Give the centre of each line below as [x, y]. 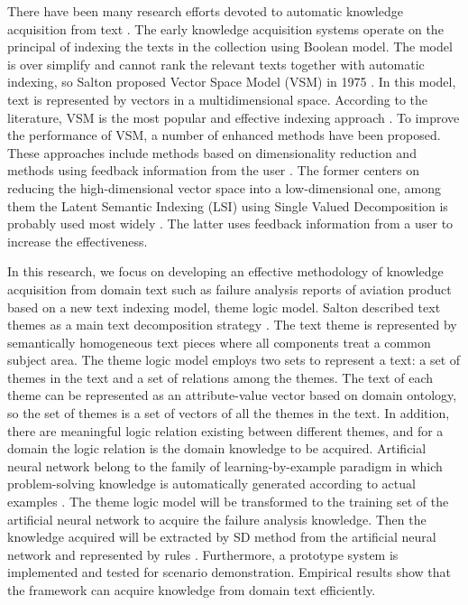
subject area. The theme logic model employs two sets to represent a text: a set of [234, 360]
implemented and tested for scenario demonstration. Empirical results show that [229, 572]
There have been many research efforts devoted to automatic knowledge [205, 11]
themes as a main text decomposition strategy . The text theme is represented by [232, 325]
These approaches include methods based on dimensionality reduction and [212, 152]
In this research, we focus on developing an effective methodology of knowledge [225, 271]
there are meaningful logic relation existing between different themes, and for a [225, 430]
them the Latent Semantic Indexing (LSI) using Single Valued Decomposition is [228, 205]
